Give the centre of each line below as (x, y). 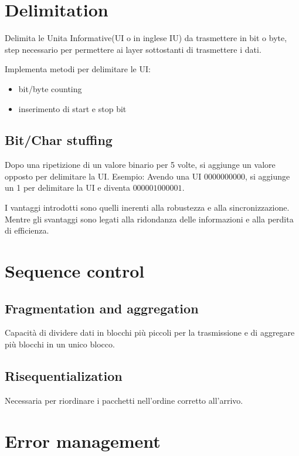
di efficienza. (27, 230)
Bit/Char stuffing (59, 140)
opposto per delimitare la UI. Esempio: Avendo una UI (103, 176)
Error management (83, 440)
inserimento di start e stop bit (72, 108)
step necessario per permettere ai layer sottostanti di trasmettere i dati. (133, 49)
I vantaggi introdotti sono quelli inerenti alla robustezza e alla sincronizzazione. (147, 207)
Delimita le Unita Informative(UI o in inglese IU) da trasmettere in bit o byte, (146, 38)
